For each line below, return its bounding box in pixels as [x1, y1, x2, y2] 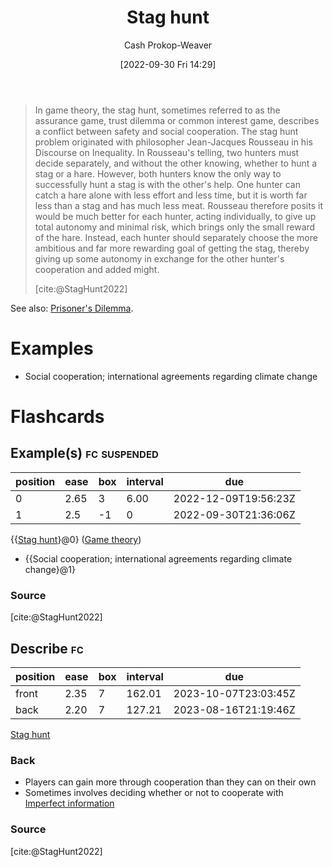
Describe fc [10, 640, 84, 657]
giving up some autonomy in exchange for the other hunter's [34, 252, 285, 265]
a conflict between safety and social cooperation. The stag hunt [34, 125, 299, 137]
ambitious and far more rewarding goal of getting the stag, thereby [34, 242, 310, 254]
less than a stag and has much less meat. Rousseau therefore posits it [34, 199, 323, 211]
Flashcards [10, 406, 105, 428]
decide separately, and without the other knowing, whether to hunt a [34, 157, 318, 169]
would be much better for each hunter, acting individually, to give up [34, 210, 317, 222]
